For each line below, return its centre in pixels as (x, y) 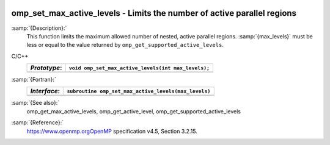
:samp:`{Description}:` (39, 28)
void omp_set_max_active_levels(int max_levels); (139, 68)
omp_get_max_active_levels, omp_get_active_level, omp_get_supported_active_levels (134, 111)
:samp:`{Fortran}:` (34, 80)
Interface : (45, 91)
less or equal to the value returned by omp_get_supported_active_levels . (125, 45)
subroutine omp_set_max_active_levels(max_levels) (139, 91)
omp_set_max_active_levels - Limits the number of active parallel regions (154, 13)
